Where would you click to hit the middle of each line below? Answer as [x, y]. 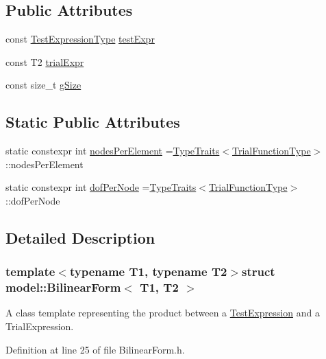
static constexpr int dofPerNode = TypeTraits [101, 187]
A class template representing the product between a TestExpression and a [163, 313]
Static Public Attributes [93, 122]
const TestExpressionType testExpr [80, 39]
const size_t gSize [43, 85]
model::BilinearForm [63, 287]
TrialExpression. [40, 326]
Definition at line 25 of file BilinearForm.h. [95, 349]
